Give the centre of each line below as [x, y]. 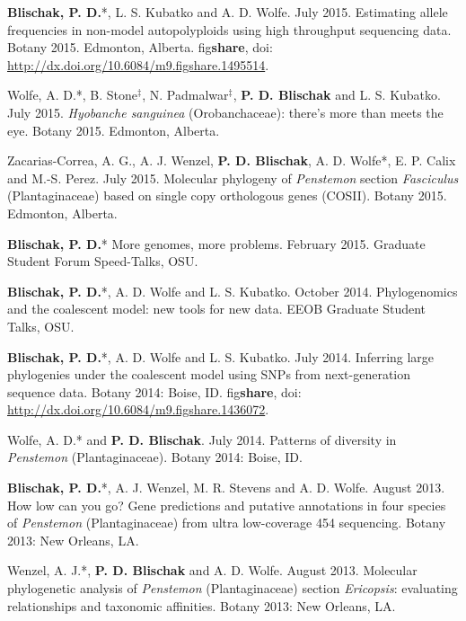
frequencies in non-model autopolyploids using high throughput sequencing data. [229, 29]
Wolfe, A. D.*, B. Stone [73, 95]
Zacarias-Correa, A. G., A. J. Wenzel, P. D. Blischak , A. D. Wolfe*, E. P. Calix [232, 160]
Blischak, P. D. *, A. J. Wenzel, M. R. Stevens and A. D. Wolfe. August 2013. [226, 488]
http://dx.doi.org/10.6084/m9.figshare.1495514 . [138, 64]
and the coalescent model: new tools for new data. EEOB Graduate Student [217, 309]
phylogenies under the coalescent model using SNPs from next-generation [209, 374]
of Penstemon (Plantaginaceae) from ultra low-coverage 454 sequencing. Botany [227, 523]
